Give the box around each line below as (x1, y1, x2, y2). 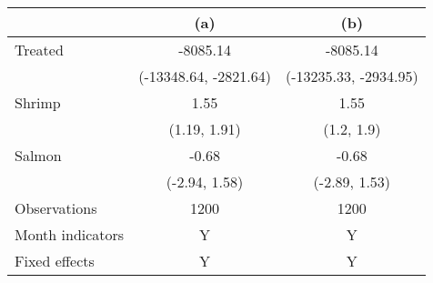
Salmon (15, 145, 62, 166)
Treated (15, 39, 64, 60)
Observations (15, 197, 97, 218)
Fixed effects (15, 250, 95, 271)
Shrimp (15, 92, 61, 113)
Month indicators (15, 224, 125, 245)
